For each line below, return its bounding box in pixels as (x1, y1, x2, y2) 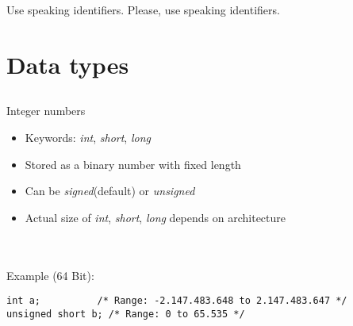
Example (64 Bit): (6, 267, 94, 283)
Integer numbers (6, 102, 86, 119)
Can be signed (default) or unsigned (25, 182, 195, 199)
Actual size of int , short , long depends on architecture (25, 209, 286, 225)
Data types (6, 48, 129, 80)
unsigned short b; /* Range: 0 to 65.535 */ (6, 308, 245, 320)
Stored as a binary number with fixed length (25, 155, 241, 172)
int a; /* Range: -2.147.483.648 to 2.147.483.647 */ (6, 295, 347, 307)
